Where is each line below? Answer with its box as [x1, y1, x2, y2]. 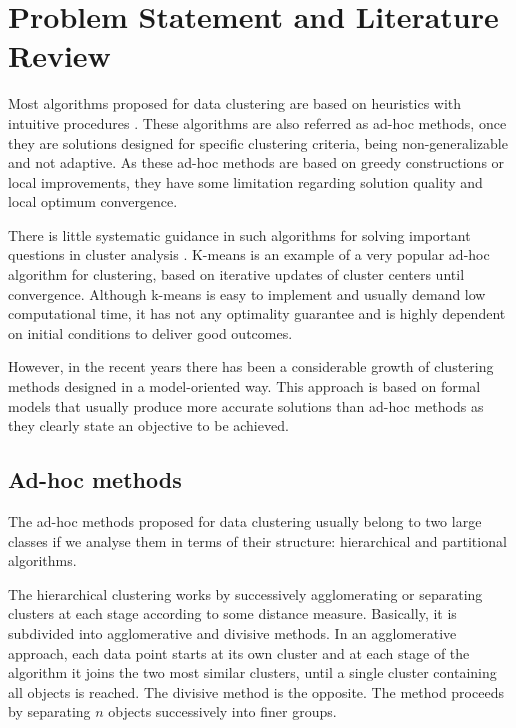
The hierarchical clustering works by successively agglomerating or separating [8, 583, 483, 604]
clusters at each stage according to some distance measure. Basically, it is [8, 603, 457, 624]
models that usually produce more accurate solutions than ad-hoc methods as [8, 395, 484, 416]
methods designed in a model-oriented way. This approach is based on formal [8, 376, 481, 397]
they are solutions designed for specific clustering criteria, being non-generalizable [8, 132, 508, 153]
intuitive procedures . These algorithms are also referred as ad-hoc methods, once [8, 112, 507, 133]
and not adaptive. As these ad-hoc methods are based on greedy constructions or [8, 152, 505, 173]
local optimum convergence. [8, 191, 178, 212]
